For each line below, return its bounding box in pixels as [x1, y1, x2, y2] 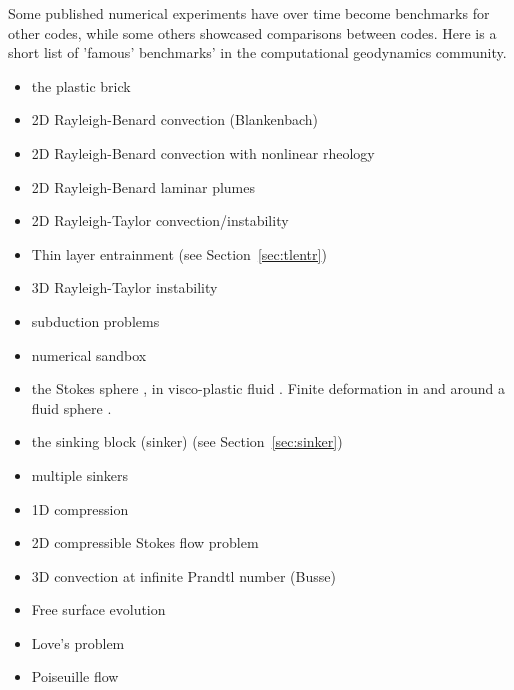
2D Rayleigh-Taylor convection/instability [31, 210, 289, 231]
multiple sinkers [31, 464, 129, 485]
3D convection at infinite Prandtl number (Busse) [31, 565, 336, 586]
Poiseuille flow [31, 666, 119, 687]
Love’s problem [31, 632, 125, 653]
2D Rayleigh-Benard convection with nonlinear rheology [31, 142, 375, 163]
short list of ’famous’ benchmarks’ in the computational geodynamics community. [8, 42, 507, 63]
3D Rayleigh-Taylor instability [31, 277, 218, 298]
